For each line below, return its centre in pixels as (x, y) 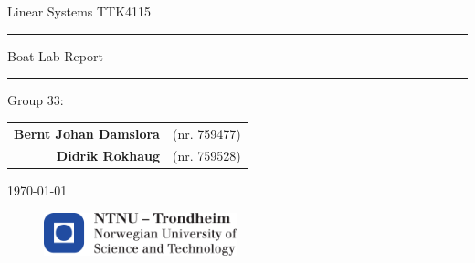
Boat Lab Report (55, 55)
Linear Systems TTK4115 (79, 11)
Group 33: (36, 100)
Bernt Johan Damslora (87, 133)
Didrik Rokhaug (108, 156)
